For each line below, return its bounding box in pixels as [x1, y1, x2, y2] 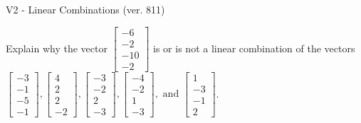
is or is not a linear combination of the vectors [153, 40, 355, 55]
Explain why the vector [6, 40, 108, 55]
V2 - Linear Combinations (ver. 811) [6, 2, 165, 16]
